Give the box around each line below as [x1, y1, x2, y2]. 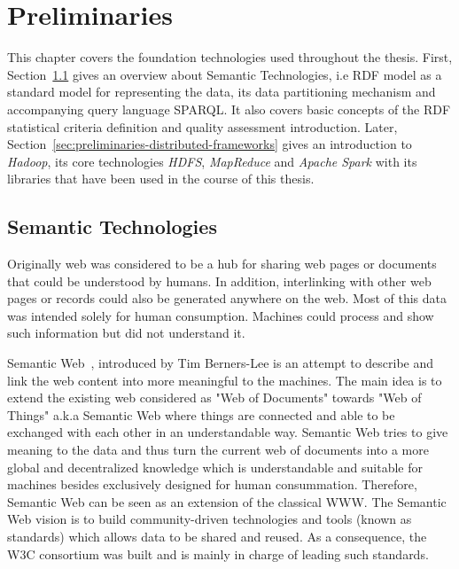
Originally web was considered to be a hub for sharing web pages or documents [7, 254, 437, 273]
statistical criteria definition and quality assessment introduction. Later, [7, 117, 398, 136]
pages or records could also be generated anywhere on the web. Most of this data [7, 289, 447, 308]
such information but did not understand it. [7, 323, 245, 342]
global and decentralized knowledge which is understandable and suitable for [7, 457, 423, 476]
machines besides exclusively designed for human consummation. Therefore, [7, 475, 417, 494]
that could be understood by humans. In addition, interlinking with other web [7, 271, 432, 290]
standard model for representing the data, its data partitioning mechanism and [7, 82, 436, 101]
